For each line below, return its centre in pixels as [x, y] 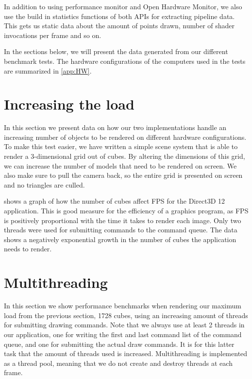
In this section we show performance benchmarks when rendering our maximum [123, 306]
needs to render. [28, 249]
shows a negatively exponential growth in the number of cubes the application [120, 239]
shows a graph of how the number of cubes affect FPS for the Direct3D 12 [114, 201]
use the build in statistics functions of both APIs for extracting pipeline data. [119, 16]
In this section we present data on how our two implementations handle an [115, 127]
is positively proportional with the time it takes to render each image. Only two [123, 220]
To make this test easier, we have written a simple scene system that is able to [121, 146]
